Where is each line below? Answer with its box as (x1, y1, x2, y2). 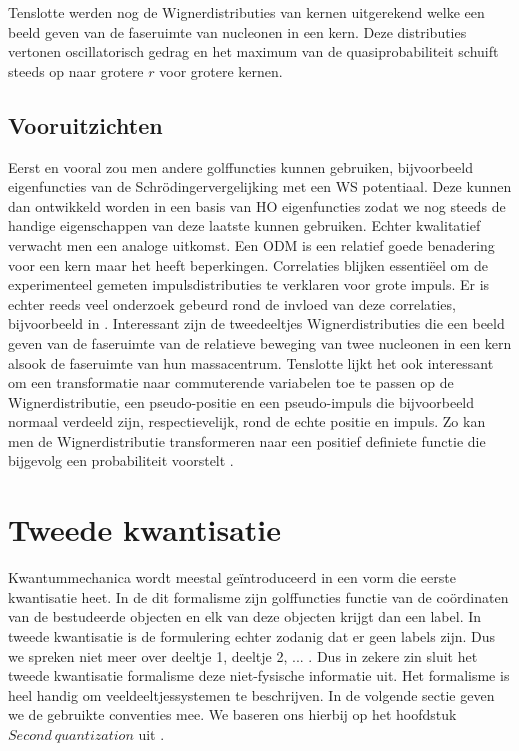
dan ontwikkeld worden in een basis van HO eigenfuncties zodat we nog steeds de (8, 195, 506, 216)
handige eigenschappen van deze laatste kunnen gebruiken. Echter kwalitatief (8, 215, 481, 236)
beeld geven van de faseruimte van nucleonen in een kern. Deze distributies (8, 21, 467, 42)
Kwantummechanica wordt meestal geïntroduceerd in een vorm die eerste (8, 567, 456, 588)
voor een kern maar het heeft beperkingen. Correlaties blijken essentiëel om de (8, 254, 488, 275)
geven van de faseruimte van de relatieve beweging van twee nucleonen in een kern (8, 332, 512, 353)
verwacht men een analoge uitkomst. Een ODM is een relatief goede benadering (8, 234, 495, 255)
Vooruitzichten (8, 109, 163, 140)
